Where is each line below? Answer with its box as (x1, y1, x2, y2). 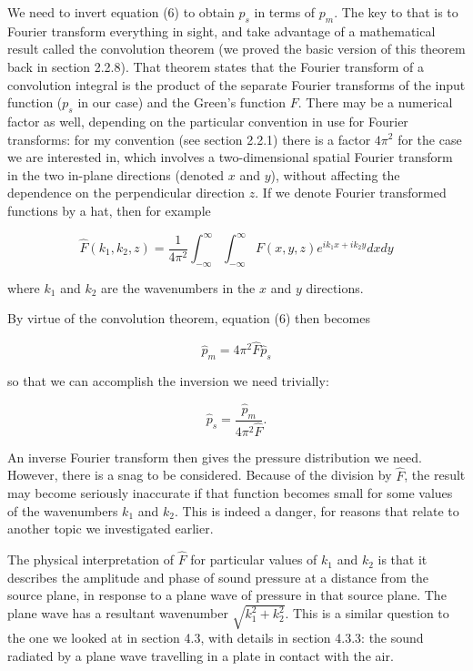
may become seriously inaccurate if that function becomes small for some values (7, 483, 453, 503)
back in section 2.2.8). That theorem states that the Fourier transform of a (7, 56, 425, 76)
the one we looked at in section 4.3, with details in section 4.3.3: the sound (7, 628, 424, 647)
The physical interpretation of (7, 550, 174, 569)
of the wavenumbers (7, 501, 118, 520)
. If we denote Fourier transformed (255, 183, 447, 202)
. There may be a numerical (297, 93, 453, 112)
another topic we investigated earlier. (7, 519, 214, 538)
